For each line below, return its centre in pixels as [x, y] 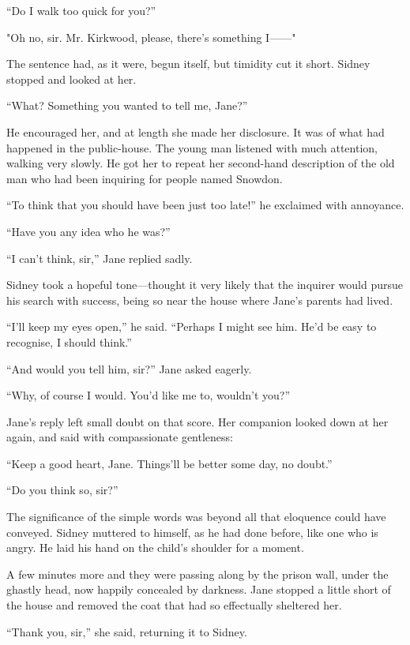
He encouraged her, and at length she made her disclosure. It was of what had [196, 131]
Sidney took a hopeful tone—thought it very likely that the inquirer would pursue [205, 285]
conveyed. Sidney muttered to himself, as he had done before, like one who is [192, 532]
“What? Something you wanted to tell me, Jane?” [127, 105]
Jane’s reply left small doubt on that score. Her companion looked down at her [197, 421]
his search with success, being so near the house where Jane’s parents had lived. [200, 300]
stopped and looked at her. [71, 79]
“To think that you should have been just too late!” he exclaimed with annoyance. [205, 205]
